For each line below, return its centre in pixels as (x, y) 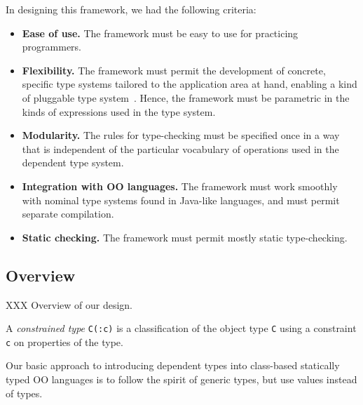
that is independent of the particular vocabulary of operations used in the (180, 148)
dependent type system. (73, 162)
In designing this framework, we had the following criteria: (131, 9)
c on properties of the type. (64, 341)
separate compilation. (68, 214)
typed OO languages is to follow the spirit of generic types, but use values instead (181, 379)
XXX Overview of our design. (69, 304)
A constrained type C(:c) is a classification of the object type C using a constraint (181, 328)
